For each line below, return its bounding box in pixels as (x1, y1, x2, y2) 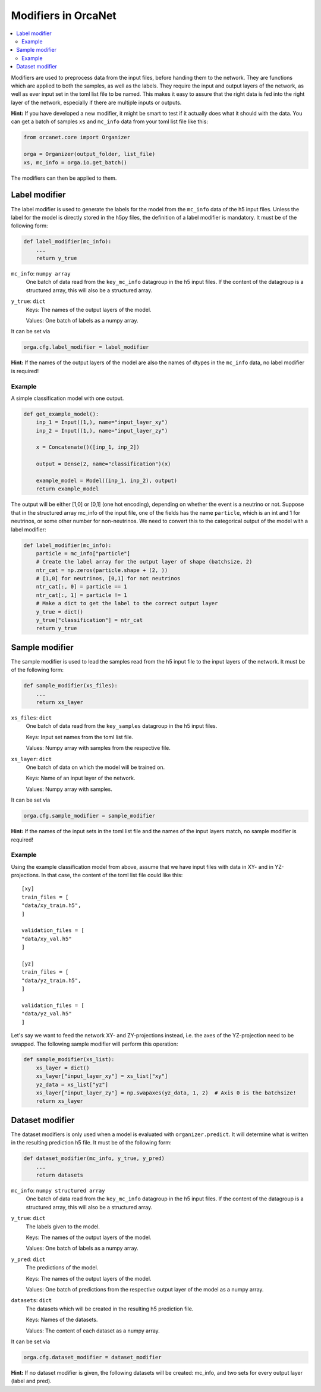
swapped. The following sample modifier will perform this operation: (11, 1040, 178, 1047)
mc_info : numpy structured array (11, 1187, 105, 1194)
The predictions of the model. (26, 1264, 99, 1271)
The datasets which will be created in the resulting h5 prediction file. (26, 1305, 194, 1312)
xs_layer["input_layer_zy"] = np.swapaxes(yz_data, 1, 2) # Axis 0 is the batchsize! (36, 1090, 297, 1096)
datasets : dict (11, 1297, 52, 1304)
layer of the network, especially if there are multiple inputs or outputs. (11, 99, 182, 106)
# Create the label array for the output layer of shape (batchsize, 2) (36, 558, 253, 565)
